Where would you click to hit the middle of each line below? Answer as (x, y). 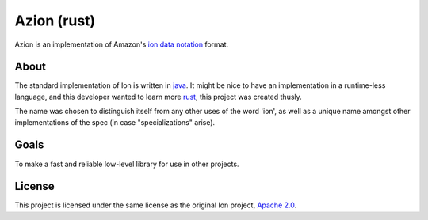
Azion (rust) (55, 21)
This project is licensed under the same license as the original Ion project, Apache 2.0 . (156, 205)
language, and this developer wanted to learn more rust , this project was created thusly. (159, 97)
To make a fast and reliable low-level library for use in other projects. (127, 164)
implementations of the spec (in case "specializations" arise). (115, 122)
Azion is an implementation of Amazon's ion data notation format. (122, 44)
